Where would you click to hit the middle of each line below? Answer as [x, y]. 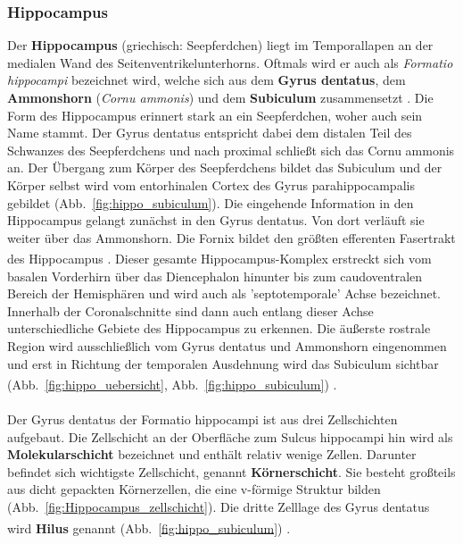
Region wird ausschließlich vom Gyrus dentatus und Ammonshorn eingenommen [227, 345]
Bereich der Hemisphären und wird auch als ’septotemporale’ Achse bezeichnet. [224, 293]
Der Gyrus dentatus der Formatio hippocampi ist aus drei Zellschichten [203, 419]
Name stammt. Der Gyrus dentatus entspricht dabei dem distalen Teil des [210, 133]
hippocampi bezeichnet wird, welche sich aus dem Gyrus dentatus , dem [207, 80]
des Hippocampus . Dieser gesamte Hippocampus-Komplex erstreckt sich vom [219, 258]
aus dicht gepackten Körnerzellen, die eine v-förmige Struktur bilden [194, 489]
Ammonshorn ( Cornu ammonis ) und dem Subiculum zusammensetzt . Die [220, 97]
